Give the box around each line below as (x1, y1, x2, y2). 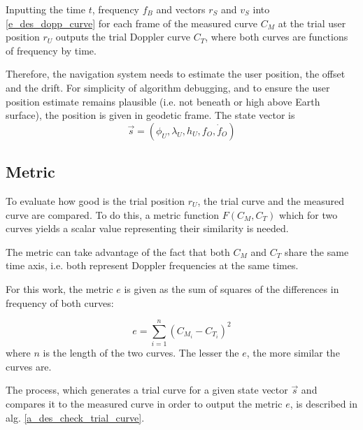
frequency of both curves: (6, 295, 114, 310)
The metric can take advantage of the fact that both (6, 244, 230, 259)
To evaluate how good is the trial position (6, 193, 185, 208)
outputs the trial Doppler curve (55, 29, 190, 44)
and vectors (156, 2, 206, 16)
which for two (279, 207, 338, 222)
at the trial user (278, 15, 346, 30)
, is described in (290, 396, 357, 411)
